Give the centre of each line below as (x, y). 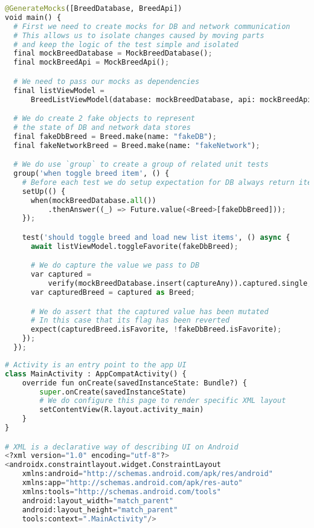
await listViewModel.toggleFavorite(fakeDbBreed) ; (134, 246)
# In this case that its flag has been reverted (130, 320)
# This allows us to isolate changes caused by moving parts (139, 35)
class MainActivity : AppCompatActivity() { (96, 374)
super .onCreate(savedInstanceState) (113, 392)
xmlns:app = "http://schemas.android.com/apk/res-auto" (132, 483)
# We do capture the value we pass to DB (115, 266)
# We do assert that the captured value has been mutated (149, 311)
